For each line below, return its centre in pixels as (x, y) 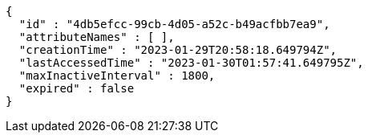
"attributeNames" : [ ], (97, 37)
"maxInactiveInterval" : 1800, (117, 76)
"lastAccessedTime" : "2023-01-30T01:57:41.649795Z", (191, 63)
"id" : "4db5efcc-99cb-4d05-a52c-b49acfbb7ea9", (174, 24)
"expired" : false (77, 88)
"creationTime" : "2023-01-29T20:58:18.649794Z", (178, 50)
